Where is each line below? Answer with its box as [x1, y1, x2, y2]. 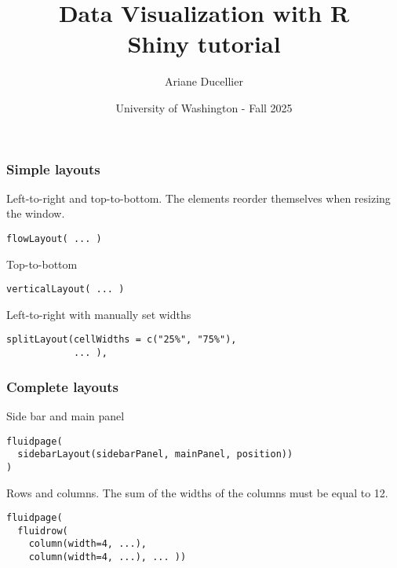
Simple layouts [6, 159, 100, 178]
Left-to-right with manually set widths [6, 306, 191, 322]
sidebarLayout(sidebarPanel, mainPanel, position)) [17, 449, 293, 460]
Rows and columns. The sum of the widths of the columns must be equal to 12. [6, 484, 388, 500]
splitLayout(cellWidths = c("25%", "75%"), [6, 334, 237, 346]
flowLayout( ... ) [6, 233, 102, 244]
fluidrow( [17, 525, 68, 537]
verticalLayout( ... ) [6, 284, 125, 295]
